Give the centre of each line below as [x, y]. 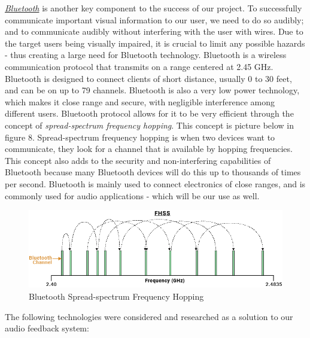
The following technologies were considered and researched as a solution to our [149, 316]
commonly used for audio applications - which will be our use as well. [132, 195]
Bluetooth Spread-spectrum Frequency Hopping [116, 296]
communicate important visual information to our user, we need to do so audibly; [154, 19]
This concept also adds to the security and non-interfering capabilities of [138, 160]
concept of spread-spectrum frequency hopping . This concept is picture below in [149, 125]
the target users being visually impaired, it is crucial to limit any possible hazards [155, 43]
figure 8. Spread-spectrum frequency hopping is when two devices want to [140, 137]
